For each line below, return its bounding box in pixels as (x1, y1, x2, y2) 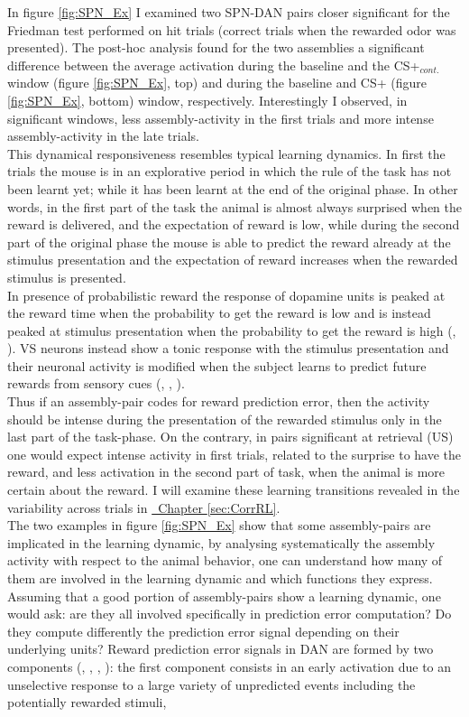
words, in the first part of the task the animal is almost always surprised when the (7, 197, 463, 216)
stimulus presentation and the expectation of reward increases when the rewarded (7, 250, 458, 269)
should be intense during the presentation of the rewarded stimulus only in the (7, 409, 442, 428)
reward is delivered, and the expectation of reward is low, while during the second (7, 215, 460, 234)
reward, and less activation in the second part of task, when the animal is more (7, 462, 446, 481)
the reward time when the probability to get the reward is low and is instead (7, 303, 431, 322)
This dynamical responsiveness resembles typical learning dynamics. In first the (7, 144, 446, 163)
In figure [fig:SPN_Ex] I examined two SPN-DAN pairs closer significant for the (7, 3, 450, 21)
